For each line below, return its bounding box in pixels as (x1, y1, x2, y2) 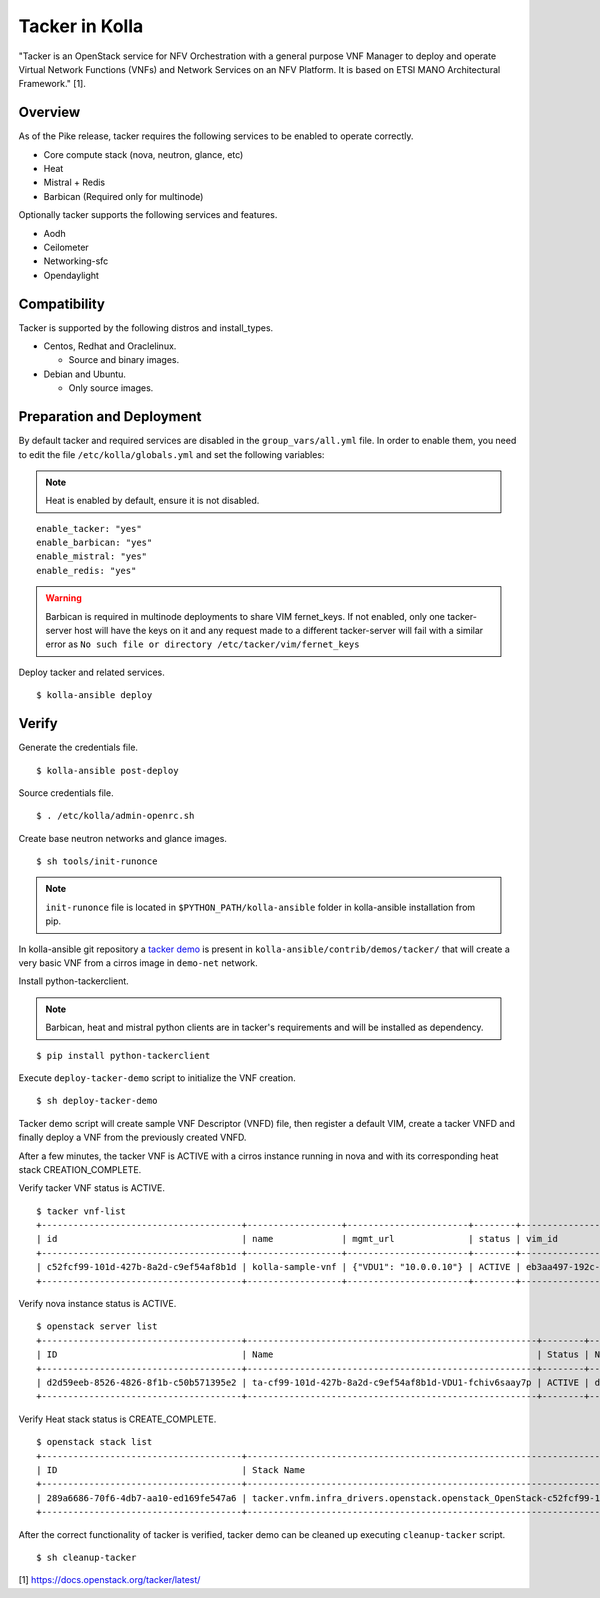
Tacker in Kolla (18, 15, 144, 37)
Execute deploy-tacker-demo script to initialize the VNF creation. (18, 1071, 296, 1084)
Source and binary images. (68, 354, 180, 366)
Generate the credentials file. (18, 741, 139, 754)
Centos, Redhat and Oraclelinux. (43, 340, 177, 352)
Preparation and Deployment (18, 408, 202, 425)
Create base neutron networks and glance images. (18, 832, 227, 844)
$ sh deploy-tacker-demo (36, 1095, 158, 1107)
